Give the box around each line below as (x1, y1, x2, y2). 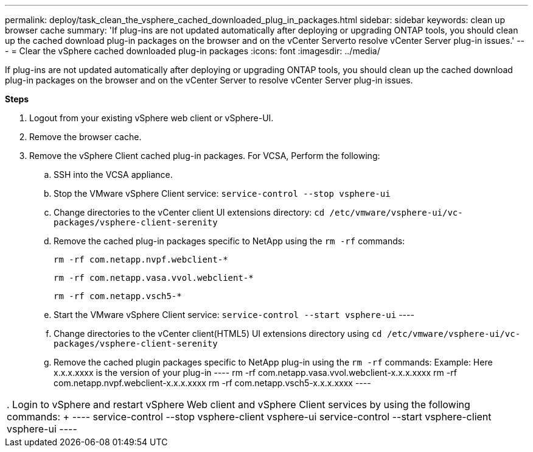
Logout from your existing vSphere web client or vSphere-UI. (29, 113, 274, 123)
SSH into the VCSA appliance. (54, 169, 173, 180)
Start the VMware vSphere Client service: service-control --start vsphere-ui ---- (54, 309, 414, 320)
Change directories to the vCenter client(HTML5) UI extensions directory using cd (54, 328, 382, 339)
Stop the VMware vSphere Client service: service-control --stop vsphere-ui (54, 188, 391, 199)
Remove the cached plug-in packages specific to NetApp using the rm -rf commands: (54, 236, 405, 246)
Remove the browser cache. (29, 132, 142, 142)
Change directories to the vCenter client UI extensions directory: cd (54, 207, 325, 217)
